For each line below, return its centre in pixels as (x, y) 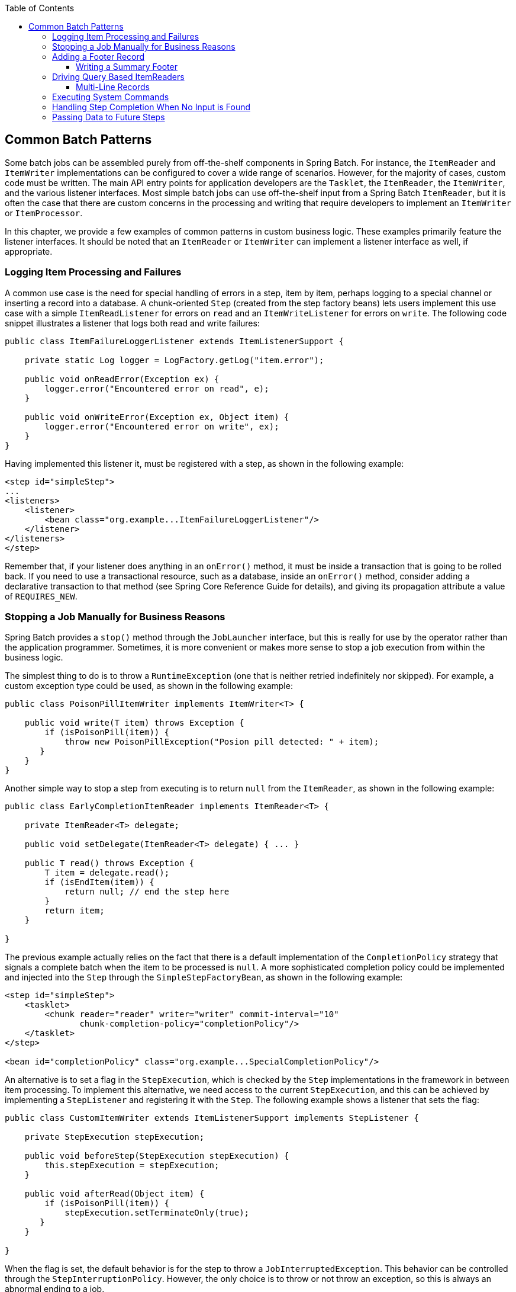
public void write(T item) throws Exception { (134, 723)
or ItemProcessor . (44, 213)
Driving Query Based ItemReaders (118, 77)
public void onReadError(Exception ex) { (122, 379)
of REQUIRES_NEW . (41, 596)
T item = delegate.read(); (107, 873)
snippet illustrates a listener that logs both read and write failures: (132, 323)
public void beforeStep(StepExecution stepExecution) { (157, 1156)
